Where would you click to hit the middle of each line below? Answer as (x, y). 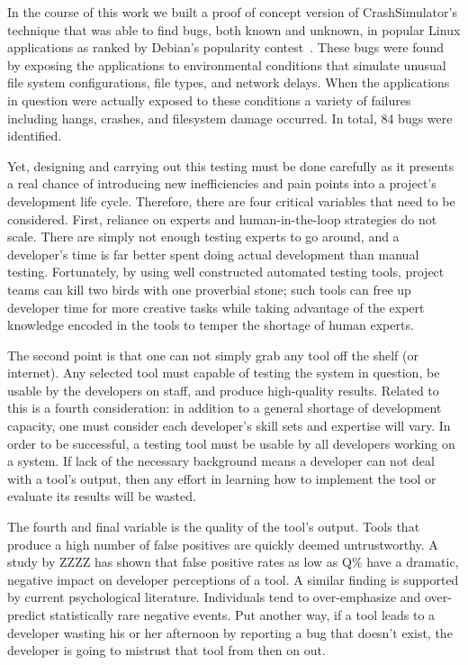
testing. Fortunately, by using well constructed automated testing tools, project (226, 272)
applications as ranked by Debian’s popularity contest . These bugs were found (225, 47)
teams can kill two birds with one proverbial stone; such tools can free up (209, 289)
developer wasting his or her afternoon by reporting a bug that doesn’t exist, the (230, 632)
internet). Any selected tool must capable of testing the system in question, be (224, 373)
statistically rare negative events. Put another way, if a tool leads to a (243, 615)
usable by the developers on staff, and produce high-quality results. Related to (223, 390)
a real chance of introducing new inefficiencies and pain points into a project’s (222, 183)
